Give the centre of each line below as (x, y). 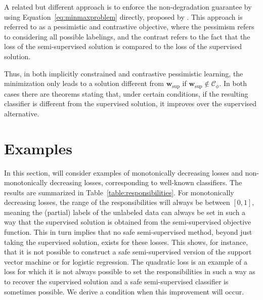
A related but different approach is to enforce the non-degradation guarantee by (128, 7)
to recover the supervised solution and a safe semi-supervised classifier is (116, 282)
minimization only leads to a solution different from (84, 83)
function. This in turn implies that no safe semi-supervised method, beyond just (128, 232)
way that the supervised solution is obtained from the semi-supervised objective (128, 222)
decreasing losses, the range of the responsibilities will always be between (117, 202)
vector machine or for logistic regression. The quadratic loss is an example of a (126, 261)
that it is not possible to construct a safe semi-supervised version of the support (128, 252)
